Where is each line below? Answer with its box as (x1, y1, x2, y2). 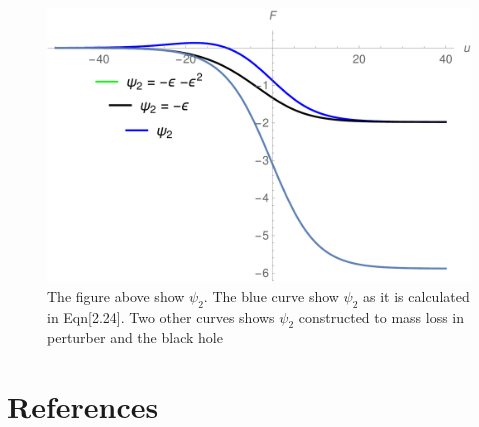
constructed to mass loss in (298, 306, 465, 327)
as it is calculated (363, 285, 470, 306)
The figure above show (47, 285, 185, 306)
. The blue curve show (203, 285, 339, 306)
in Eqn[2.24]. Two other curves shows (47, 306, 275, 327)
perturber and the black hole (47, 327, 223, 348)
